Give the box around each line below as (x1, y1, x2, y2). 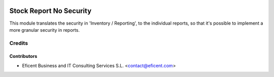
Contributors (9, 53, 38, 59)
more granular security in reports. (9, 27, 80, 33)
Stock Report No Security (9, 7, 92, 15)
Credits (9, 39, 28, 46)
